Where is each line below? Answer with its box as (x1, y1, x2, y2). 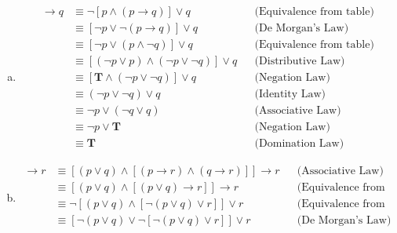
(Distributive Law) (254, 56, 345, 67)
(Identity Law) (254, 89, 326, 100)
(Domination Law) (254, 138, 344, 150)
